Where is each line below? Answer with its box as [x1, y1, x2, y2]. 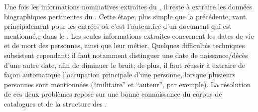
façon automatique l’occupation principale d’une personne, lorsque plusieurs [4, 69, 236, 80]
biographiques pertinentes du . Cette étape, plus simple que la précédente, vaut [4, 11, 246, 21]
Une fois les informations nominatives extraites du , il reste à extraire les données [4, 1, 253, 11]
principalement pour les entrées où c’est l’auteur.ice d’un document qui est [4, 21, 232, 31]
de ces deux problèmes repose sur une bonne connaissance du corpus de [4, 89, 222, 99]
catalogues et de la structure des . [4, 98, 107, 109]
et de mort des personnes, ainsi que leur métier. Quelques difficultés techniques [4, 40, 245, 51]
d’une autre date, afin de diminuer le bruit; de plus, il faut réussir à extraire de [4, 59, 245, 70]
